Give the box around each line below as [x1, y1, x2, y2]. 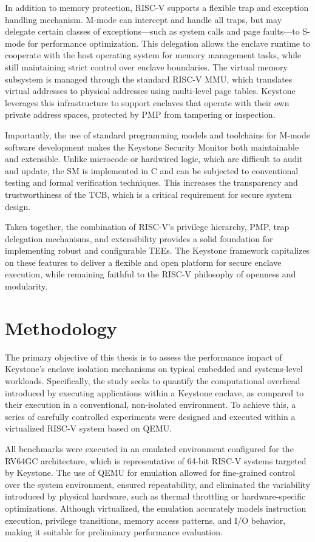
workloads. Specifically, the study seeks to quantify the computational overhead [5, 374, 300, 387]
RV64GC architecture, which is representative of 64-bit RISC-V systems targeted [5, 454, 307, 467]
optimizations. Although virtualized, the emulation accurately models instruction [5, 501, 307, 514]
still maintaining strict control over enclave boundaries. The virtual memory [5, 60, 288, 73]
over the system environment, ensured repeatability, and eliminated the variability [5, 478, 310, 490]
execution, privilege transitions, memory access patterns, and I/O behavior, [5, 513, 286, 526]
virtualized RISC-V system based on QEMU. [5, 422, 172, 435]
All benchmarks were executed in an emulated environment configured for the [5, 442, 294, 455]
